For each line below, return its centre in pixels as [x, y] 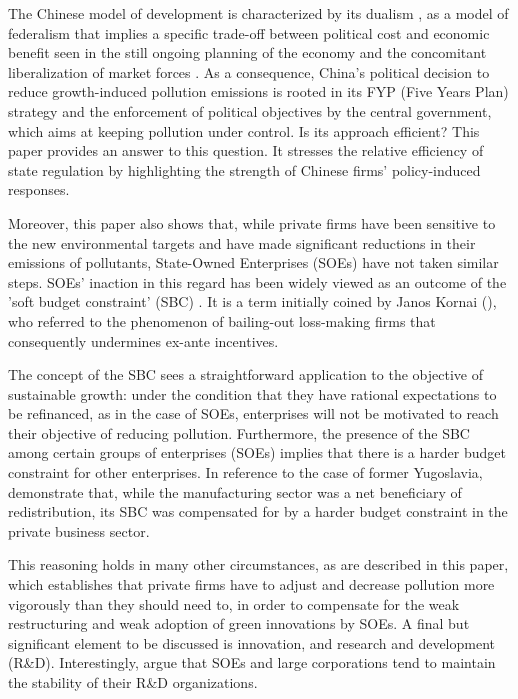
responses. [39, 189]
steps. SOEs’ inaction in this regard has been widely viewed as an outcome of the [257, 281]
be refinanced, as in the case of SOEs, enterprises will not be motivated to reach [253, 413]
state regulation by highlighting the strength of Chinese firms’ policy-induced [244, 169]
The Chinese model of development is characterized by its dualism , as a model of [258, 13]
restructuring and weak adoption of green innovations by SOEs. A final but [239, 623]
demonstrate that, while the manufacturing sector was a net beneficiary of [235, 491]
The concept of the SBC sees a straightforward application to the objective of [245, 374]
